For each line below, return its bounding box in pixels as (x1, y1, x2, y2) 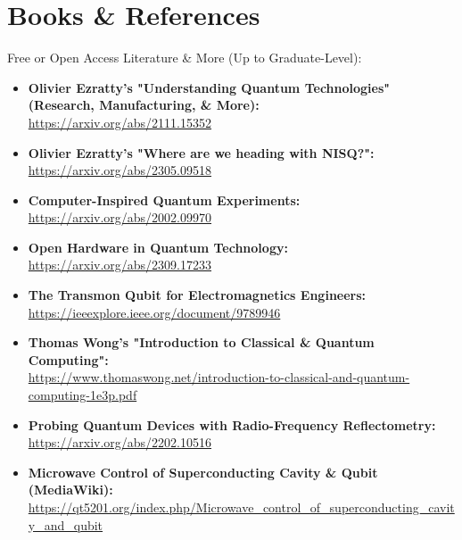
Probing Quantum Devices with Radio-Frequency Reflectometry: (28, 415, 436, 434)
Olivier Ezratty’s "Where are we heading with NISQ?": (28, 143, 375, 162)
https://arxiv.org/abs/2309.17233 (28, 255, 212, 274)
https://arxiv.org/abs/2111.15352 (28, 112, 212, 131)
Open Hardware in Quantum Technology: (28, 237, 288, 256)
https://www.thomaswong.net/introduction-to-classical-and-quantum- (28, 368, 410, 386)
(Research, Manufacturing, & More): (28, 96, 260, 114)
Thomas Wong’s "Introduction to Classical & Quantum (28, 333, 375, 352)
